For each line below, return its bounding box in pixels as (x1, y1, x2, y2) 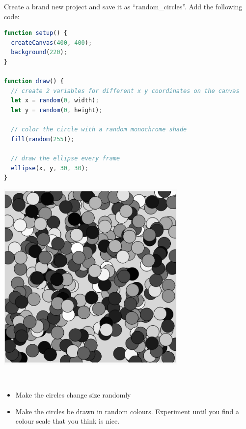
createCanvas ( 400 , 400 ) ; (11, 39, 92, 46)
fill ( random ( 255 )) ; (11, 135, 75, 143)
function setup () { (4, 30, 67, 37)
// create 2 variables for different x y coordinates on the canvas (11, 87, 240, 94)
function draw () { (4, 78, 64, 85)
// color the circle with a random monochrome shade (11, 126, 187, 133)
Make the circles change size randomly (15, 390, 131, 400)
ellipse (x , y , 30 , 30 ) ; (11, 164, 88, 172)
